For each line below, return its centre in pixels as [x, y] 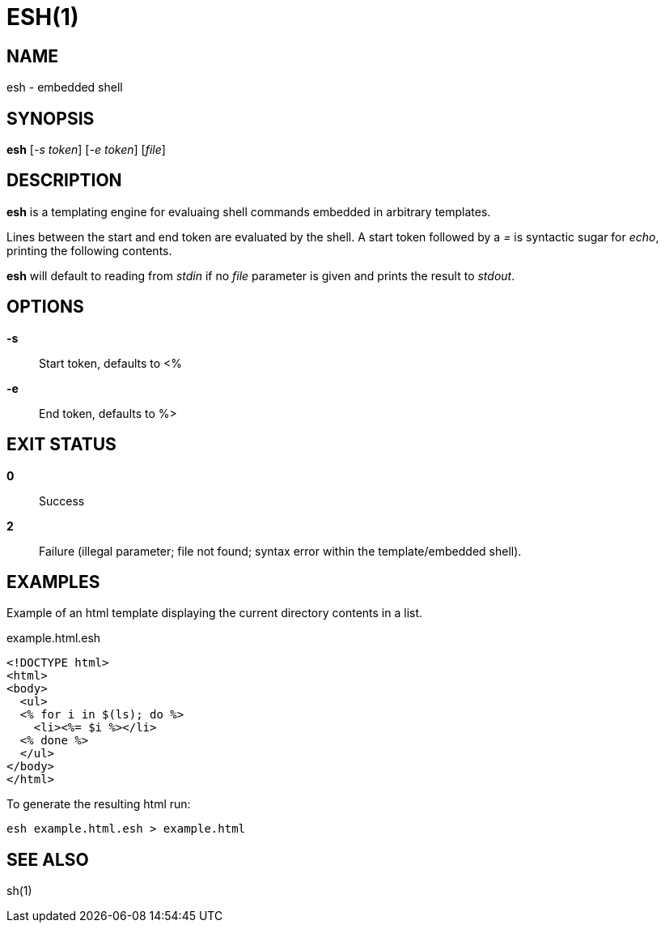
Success [62, 501]
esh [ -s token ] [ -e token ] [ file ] [86, 150]
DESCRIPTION [64, 181]
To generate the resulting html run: [99, 804]
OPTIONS [45, 307]
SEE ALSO [48, 859]
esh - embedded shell [65, 87]
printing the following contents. [89, 250]
